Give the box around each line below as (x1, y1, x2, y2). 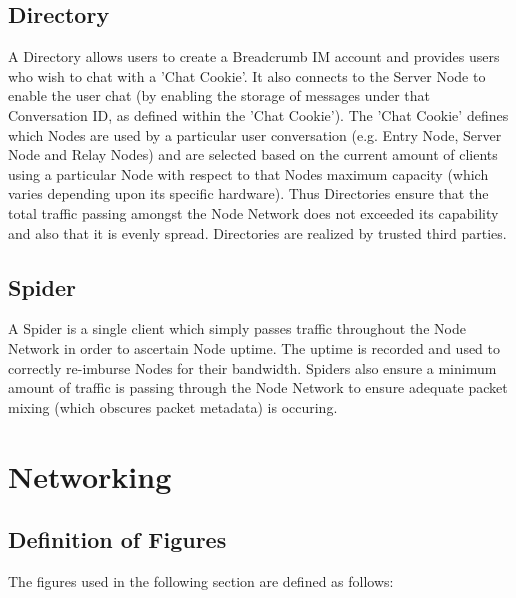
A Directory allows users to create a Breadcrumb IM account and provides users (8, 46, 500, 67)
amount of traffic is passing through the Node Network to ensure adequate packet (8, 377, 508, 398)
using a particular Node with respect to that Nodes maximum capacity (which (8, 163, 489, 184)
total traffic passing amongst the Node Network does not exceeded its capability (8, 202, 499, 223)
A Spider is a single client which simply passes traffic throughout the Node (8, 318, 466, 339)
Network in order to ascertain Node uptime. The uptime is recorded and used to (8, 337, 500, 358)
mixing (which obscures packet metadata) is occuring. (8, 396, 338, 417)
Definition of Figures (8, 524, 227, 555)
